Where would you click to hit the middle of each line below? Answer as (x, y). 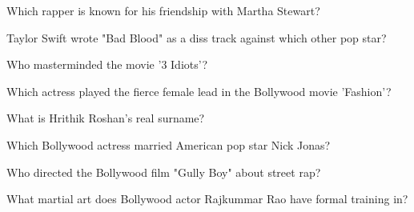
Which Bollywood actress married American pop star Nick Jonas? (169, 144)
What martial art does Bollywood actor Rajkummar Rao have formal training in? (207, 199)
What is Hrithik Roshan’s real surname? (106, 118)
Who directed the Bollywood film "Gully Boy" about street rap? (164, 172)
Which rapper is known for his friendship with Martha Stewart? (163, 10)
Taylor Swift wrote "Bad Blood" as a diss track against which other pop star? (197, 37)
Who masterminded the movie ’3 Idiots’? (107, 64)
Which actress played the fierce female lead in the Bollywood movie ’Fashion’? (199, 91)
